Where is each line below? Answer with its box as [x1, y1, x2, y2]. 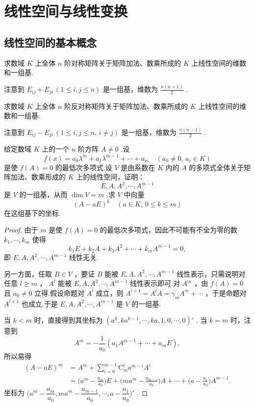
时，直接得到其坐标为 [34, 315, 103, 325]
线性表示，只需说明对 [177, 268, 246, 279]
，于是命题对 [205, 287, 247, 298]
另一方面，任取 [4, 268, 52, 279]
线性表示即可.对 [130, 278, 180, 288]
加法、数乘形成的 [10, 172, 66, 182]
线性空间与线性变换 [4, 1, 128, 21]
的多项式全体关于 [189, 162, 244, 172]
